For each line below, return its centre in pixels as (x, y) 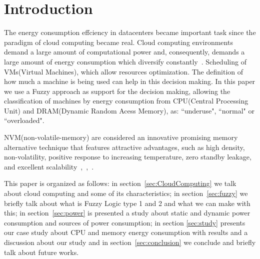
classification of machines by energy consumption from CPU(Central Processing (126, 101)
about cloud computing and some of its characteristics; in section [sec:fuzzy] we (126, 193)
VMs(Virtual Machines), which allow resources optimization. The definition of (124, 71)
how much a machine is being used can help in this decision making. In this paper (130, 81)
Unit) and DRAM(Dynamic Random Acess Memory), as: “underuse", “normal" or (129, 110)
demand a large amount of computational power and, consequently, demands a (124, 52)
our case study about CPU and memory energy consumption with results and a (126, 232)
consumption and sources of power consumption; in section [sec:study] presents (125, 222)
